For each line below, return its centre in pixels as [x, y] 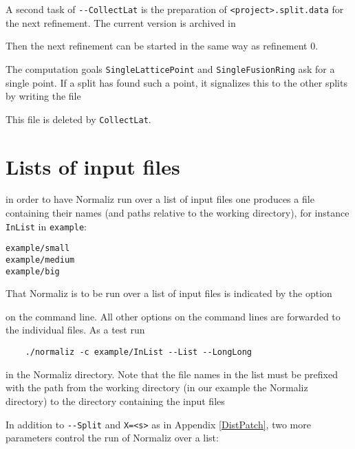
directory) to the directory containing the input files [115, 401]
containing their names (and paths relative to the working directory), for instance [177, 213]
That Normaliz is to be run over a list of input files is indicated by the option [169, 293]
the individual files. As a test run [75, 330]
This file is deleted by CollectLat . [78, 119]
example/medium [40, 260]
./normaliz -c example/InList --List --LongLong [138, 352]
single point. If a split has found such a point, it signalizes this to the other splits [176, 82]
